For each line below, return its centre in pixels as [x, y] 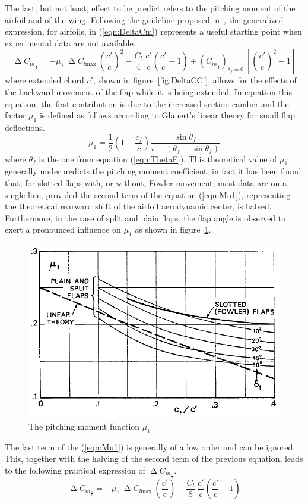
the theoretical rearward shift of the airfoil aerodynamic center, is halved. [138, 206]
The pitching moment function [84, 426]
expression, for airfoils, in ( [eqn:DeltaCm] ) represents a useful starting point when [153, 31]
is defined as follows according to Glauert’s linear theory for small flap [167, 115]
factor [15, 115]
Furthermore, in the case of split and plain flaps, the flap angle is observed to [145, 217]
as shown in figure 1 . [173, 229]
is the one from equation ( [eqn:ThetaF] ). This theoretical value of [158, 159]
